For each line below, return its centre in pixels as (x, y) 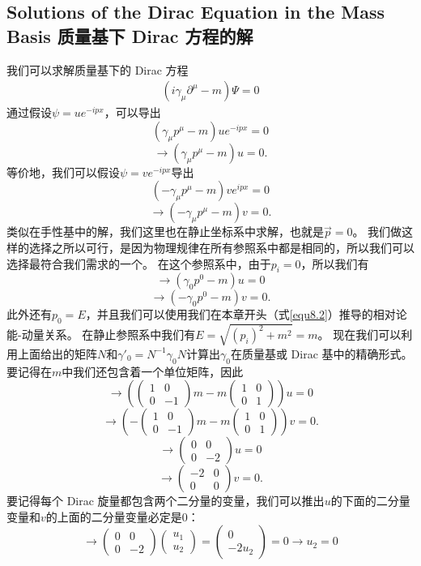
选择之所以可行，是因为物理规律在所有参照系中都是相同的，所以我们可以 (221, 247)
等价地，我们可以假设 (63, 172)
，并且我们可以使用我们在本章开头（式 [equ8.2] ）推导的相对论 (246, 314)
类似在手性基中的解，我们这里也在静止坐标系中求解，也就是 (165, 232)
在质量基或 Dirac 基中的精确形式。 (321, 353)
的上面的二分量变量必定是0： (122, 516)
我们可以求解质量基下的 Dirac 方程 (98, 69)
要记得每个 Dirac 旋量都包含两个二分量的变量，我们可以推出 (166, 501)
